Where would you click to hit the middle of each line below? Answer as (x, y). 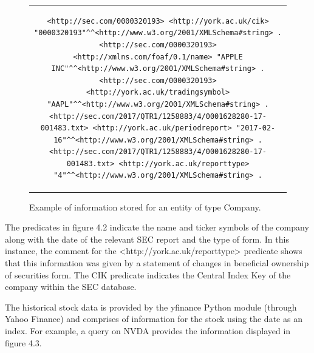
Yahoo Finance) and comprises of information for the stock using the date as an (154, 319)
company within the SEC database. (71, 287)
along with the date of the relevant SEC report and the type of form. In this (147, 239)
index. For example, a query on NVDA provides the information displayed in (148, 330)
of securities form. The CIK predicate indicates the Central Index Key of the (148, 274)
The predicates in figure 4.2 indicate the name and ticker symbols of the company (157, 227)
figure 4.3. (23, 342)
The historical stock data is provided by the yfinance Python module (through (151, 307)
